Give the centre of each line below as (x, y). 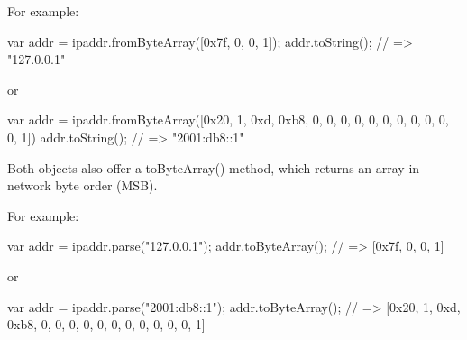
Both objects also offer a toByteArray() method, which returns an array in (214, 167)
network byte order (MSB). (82, 185)
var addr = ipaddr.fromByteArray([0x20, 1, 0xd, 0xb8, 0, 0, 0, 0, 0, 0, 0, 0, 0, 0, (228, 119)
